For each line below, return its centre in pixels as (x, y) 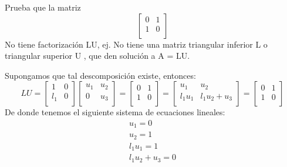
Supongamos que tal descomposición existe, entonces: (100, 75)
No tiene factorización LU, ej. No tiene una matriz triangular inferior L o (136, 44)
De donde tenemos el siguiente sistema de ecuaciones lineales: (115, 112)
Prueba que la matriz (43, 7)
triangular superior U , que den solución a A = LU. (97, 56)
